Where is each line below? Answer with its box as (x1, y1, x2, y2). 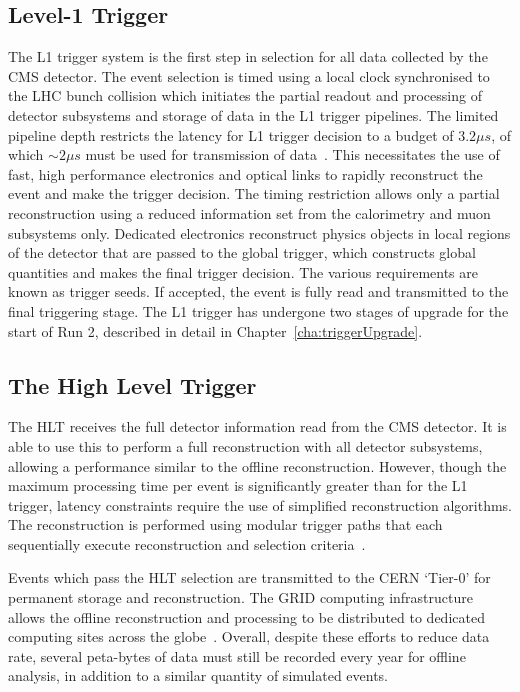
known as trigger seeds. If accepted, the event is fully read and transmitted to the (8, 281, 509, 302)
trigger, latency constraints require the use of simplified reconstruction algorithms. (8, 494, 513, 515)
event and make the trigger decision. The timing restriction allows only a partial (8, 183, 500, 204)
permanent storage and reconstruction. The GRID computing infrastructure (8, 587, 473, 608)
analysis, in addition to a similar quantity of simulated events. (8, 665, 389, 686)
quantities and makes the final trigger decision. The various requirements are (8, 261, 478, 282)
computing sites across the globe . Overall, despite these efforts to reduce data (8, 626, 490, 647)
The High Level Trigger (8, 369, 257, 400)
